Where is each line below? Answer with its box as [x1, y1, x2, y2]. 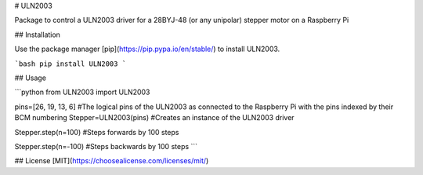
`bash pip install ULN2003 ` [14, 59, 127, 68]
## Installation [14, 30, 60, 39]
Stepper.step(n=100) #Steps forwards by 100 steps [14, 127, 179, 137]
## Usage [14, 73, 47, 82]
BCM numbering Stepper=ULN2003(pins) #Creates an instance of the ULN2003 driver [14, 113, 295, 122]
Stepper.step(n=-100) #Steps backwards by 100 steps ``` [14, 141, 198, 151]
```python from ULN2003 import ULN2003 [14, 87, 150, 97]
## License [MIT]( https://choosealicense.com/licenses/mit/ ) [14, 156, 209, 166]
